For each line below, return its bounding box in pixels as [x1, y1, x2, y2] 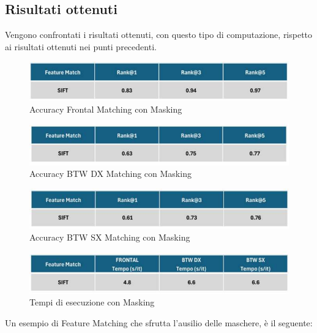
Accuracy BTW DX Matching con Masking [29, 167, 192, 180]
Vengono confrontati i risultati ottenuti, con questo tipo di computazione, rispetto [5, 28, 313, 41]
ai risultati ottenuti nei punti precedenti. [5, 40, 157, 53]
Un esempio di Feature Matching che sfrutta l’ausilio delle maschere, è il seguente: [5, 316, 313, 329]
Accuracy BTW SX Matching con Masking [29, 230, 190, 243]
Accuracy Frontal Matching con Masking [29, 102, 182, 115]
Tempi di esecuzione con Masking [29, 296, 155, 309]
